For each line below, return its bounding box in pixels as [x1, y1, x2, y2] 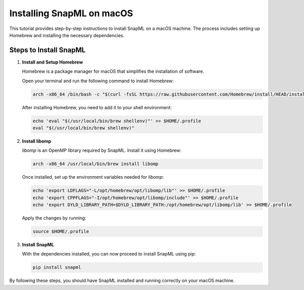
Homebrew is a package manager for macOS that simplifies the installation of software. [22, 69, 205, 75]
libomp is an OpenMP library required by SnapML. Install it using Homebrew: [22, 147, 182, 153]
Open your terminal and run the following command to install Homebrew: [22, 78, 174, 84]
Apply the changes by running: [22, 215, 86, 221]
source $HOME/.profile [32, 229, 89, 235]
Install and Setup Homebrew [22, 59, 83, 65]
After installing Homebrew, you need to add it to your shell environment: [22, 104, 172, 110]
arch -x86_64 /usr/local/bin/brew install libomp [32, 161, 159, 167]
